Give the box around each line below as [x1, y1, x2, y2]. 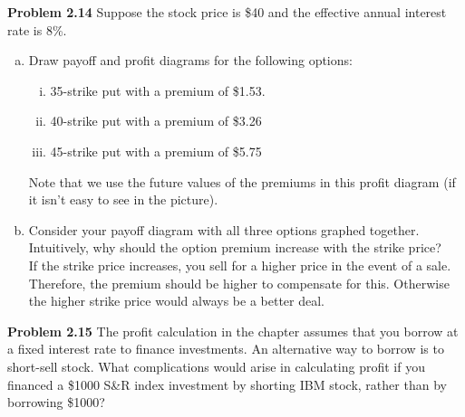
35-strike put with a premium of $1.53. [50, 81, 266, 100]
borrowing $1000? [7, 393, 105, 412]
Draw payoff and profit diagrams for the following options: [28, 51, 353, 70]
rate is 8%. [7, 20, 67, 39]
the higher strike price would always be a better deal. [28, 291, 325, 310]
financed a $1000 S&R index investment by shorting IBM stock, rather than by [7, 374, 447, 393]
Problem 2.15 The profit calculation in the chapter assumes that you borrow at [7, 321, 459, 340]
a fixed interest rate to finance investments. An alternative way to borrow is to [7, 339, 444, 358]
